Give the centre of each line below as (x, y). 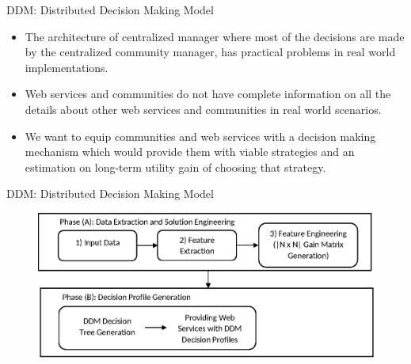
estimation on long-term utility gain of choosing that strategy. (175, 167)
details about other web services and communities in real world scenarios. (203, 109)
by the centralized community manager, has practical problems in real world (210, 52)
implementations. (67, 67)
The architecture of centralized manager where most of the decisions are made (215, 36)
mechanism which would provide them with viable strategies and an (190, 152)
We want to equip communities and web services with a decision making (200, 136)
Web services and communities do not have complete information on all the (208, 94)
